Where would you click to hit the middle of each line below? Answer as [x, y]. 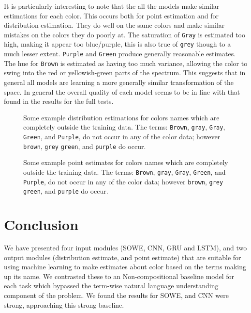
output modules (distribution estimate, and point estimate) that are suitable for [123, 257]
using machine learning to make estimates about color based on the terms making [125, 267]
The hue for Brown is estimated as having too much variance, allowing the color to [126, 63]
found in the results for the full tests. [59, 101]
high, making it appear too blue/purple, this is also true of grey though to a [118, 44]
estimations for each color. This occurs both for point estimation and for [111, 15]
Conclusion [41, 224]
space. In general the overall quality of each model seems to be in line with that [122, 91]
